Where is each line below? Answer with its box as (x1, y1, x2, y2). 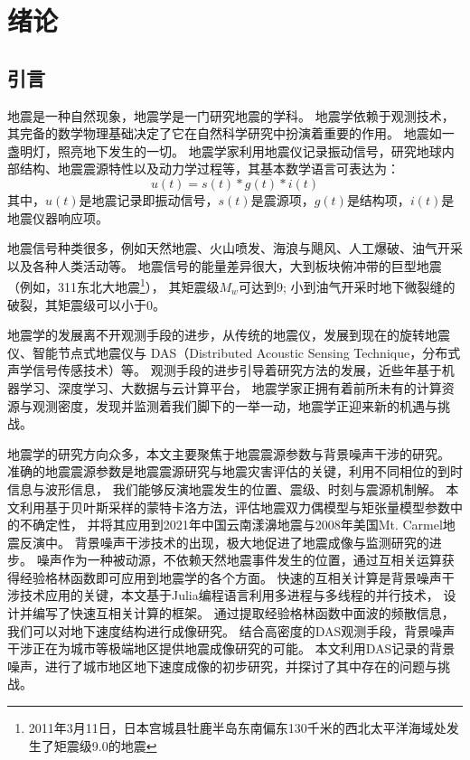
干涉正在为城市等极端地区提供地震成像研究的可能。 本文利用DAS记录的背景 (7, 639, 456, 658)
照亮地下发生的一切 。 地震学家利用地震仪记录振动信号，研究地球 (57, 141, 442, 160)
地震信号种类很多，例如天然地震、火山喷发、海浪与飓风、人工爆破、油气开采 (7, 239, 463, 258)
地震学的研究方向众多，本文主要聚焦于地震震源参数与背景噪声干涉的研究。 (7, 444, 450, 463)
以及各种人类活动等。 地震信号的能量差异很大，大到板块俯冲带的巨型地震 (7, 256, 442, 275)
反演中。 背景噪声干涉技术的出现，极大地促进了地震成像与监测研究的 (19, 532, 429, 551)
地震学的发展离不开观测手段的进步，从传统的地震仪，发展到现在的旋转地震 (7, 325, 450, 344)
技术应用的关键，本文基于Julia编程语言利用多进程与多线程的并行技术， (19, 586, 439, 605)
